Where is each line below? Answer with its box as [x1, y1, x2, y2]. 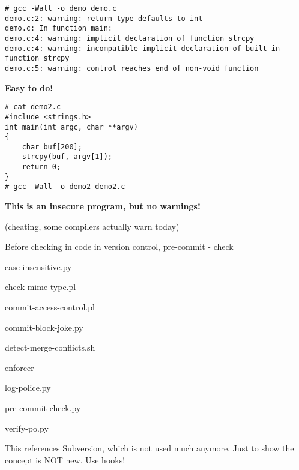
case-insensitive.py [5, 260, 72, 273]
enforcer [5, 361, 34, 373]
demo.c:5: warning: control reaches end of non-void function [5, 64, 259, 73]
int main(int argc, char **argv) [5, 122, 138, 131]
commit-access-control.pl [5, 301, 95, 313]
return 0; [22, 163, 61, 172]
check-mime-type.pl [5, 280, 76, 293]
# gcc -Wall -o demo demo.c [5, 4, 117, 13]
